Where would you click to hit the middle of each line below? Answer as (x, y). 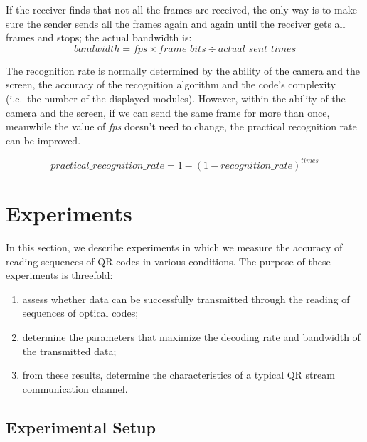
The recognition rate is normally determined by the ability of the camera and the (183, 70)
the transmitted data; (69, 351)
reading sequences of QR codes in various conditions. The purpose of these (168, 261)
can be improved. (43, 140)
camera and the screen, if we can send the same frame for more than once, (168, 112)
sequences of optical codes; (80, 313)
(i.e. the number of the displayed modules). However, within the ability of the (176, 98)
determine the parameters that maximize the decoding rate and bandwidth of (191, 336)
